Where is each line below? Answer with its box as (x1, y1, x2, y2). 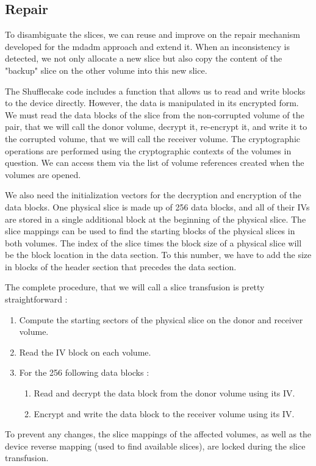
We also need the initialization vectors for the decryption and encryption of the (5, 188, 301, 201)
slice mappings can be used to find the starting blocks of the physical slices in (5, 224, 295, 237)
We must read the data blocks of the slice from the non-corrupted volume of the (5, 108, 304, 121)
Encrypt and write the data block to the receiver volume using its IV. (34, 407, 295, 420)
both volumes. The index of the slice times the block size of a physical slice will (5, 236, 302, 249)
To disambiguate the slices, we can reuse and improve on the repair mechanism (5, 28, 300, 41)
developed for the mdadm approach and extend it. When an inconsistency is (5, 40, 290, 52)
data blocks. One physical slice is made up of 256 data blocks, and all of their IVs (5, 200, 310, 213)
